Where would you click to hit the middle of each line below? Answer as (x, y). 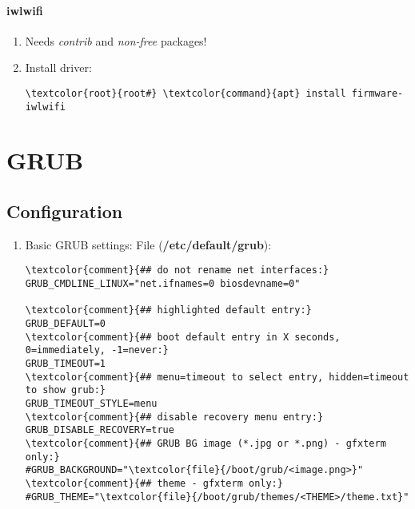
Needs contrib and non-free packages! (116, 40)
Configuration (65, 211)
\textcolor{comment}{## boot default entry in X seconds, (183, 337)
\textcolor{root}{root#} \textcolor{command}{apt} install (186, 93)
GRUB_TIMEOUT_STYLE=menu (91, 404)
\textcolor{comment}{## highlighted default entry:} (168, 310)
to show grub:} (66, 390)
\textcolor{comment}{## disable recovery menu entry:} (174, 417)
